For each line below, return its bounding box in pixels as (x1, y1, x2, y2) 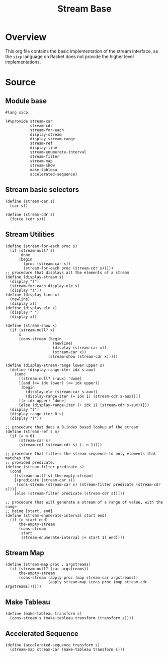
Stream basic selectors (5, 185, 79, 194)
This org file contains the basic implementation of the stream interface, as (5, 48, 158, 54)
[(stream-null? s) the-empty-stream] (14, 473, 94, 478)
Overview (5, 31, 47, 43)
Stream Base (57, 3, 112, 15)
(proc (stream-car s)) (23, 261, 71, 266)
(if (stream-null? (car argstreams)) (10, 566, 89, 572)
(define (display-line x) (5, 292, 59, 297)
